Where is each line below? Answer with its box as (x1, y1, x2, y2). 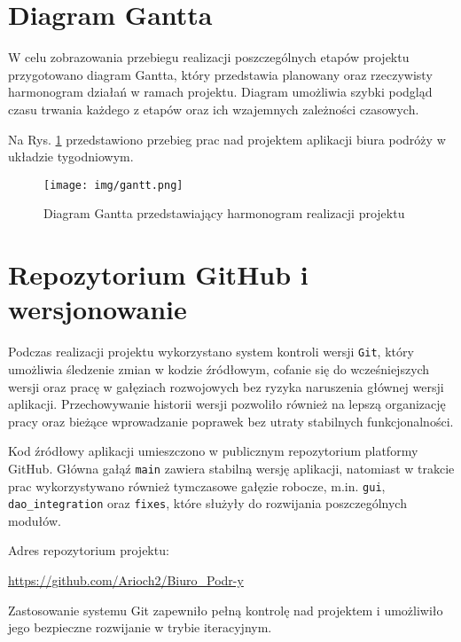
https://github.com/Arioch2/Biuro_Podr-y (8, 571, 244, 590)
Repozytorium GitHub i (8, 256, 309, 293)
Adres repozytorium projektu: (8, 541, 169, 560)
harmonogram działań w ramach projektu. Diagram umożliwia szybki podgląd (8, 82, 433, 101)
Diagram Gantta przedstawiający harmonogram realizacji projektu (43, 204, 405, 223)
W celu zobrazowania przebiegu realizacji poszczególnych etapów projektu (8, 48, 410, 67)
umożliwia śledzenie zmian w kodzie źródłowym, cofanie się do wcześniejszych (8, 359, 430, 378)
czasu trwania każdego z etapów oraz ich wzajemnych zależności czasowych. (8, 99, 419, 118)
